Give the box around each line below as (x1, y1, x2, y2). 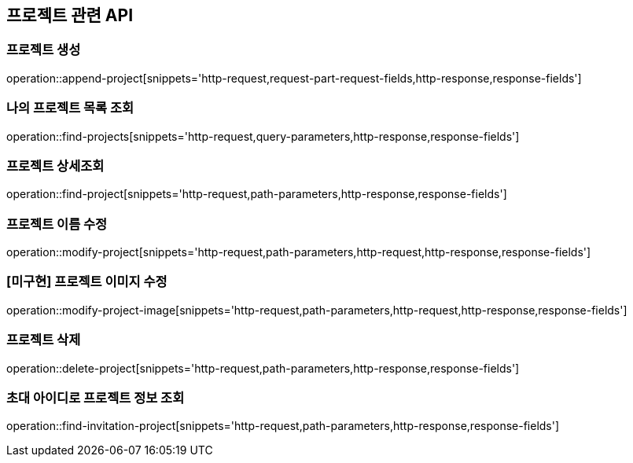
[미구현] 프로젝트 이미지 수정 (6, 274, 167, 290)
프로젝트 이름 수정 (6, 215, 108, 232)
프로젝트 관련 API (6, 6, 134, 25)
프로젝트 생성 (6, 42, 81, 58)
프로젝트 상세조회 (6, 157, 105, 174)
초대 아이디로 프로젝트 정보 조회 (6, 389, 185, 406)
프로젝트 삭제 (6, 332, 81, 348)
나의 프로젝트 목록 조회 (6, 100, 134, 116)
